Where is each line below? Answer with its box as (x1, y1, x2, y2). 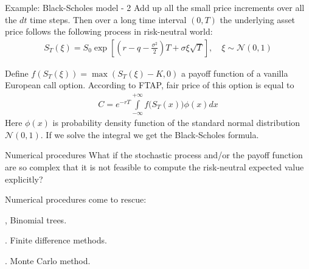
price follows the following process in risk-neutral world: (5, 25, 213, 38)
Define (5, 66, 29, 79)
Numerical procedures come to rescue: (5, 193, 147, 206)
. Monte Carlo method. (5, 254, 91, 267)
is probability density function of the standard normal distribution (52, 116, 300, 129)
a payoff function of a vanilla (181, 66, 288, 79)
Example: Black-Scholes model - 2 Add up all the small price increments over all (5, 1, 305, 13)
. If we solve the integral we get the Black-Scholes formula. (40, 128, 259, 141)
